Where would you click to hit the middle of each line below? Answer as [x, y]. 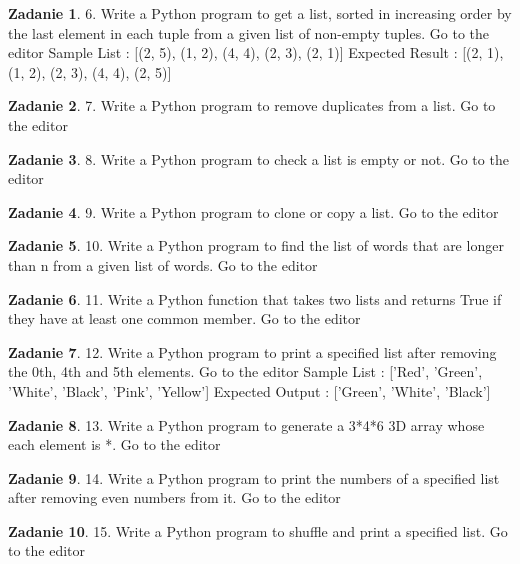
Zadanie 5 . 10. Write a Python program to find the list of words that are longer [256, 245]
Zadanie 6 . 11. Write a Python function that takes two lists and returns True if [255, 298]
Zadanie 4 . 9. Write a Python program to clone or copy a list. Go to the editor [253, 211]
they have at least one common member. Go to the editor [184, 318]
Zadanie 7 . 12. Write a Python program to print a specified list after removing [252, 351]
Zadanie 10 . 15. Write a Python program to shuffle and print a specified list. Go [258, 530]
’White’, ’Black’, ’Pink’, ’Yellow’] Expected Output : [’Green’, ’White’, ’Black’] [249, 390]
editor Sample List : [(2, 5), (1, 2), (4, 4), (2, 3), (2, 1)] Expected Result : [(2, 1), [256, 52]
